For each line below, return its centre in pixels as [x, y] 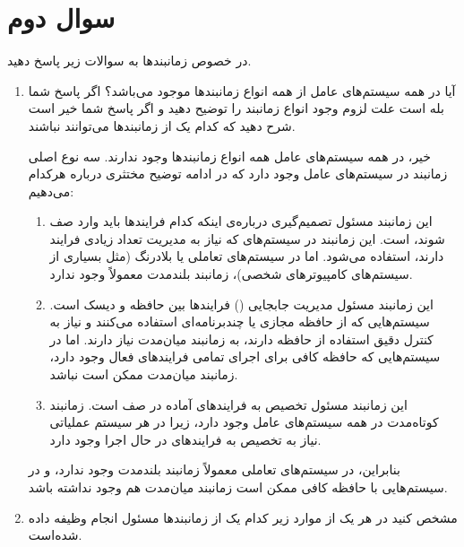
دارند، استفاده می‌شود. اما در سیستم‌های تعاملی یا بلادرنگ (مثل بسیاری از [247, 256]
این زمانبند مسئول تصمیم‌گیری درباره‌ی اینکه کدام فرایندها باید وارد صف [241, 221]
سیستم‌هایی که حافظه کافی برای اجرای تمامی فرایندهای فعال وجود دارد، [245, 356]
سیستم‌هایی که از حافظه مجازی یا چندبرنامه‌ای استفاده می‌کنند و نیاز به [240, 321]
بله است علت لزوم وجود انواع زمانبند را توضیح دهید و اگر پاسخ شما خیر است [236, 108]
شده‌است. [55, 535]
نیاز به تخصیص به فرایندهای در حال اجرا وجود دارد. [185, 439]
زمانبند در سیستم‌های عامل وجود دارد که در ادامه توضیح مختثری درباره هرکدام [238, 174]
